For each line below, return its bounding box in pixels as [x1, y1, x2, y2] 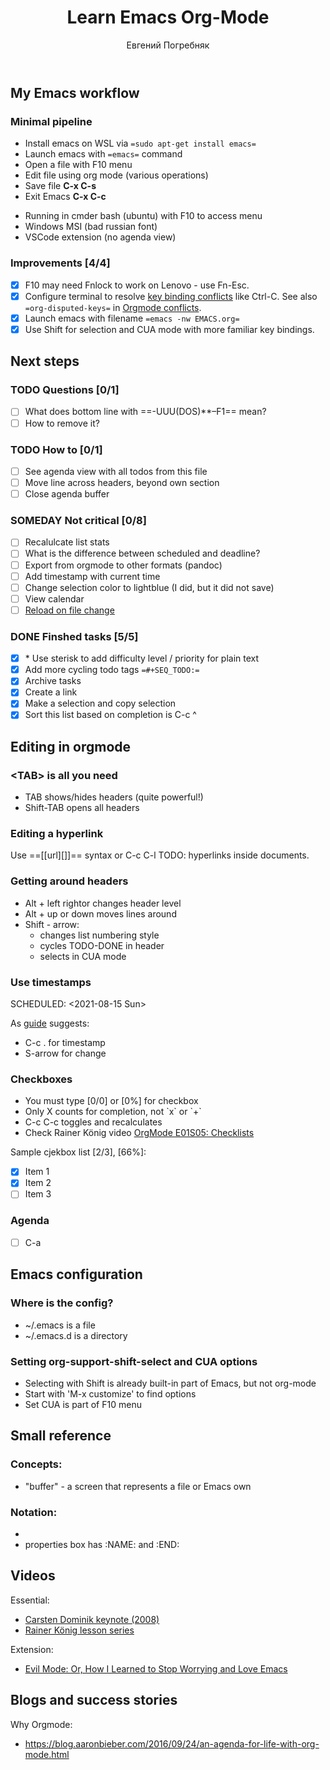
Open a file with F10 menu [24, 159, 133, 171]
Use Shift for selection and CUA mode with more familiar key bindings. [24, 323, 315, 335]
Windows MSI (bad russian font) [24, 221, 158, 233]
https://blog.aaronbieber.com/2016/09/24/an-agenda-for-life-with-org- [24, 1737, 320, 1750]
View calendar [24, 592, 85, 605]
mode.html [24, 1748, 70, 1760]
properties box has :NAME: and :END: [24, 1538, 180, 1550]
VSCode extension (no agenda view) [24, 231, 177, 243]
